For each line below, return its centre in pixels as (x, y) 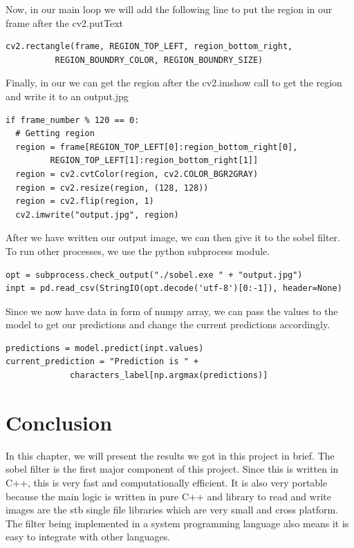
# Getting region (55, 134)
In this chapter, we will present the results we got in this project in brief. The (170, 455)
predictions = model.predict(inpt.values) (105, 348)
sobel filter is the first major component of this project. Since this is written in (172, 469)
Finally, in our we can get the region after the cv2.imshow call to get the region (174, 83)
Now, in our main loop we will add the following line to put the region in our (169, 9)
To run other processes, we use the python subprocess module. (138, 251)
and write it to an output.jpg (67, 96)
